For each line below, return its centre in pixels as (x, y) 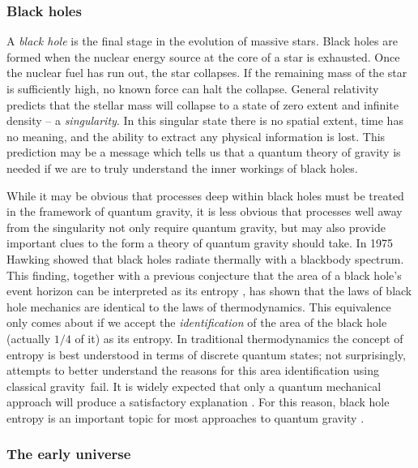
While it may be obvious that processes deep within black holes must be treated (205, 195)
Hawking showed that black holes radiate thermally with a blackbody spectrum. (205, 258)
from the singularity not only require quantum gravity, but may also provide (196, 227)
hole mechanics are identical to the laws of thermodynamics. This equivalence (199, 306)
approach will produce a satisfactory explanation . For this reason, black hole (198, 402)
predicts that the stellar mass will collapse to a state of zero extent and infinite (203, 104)
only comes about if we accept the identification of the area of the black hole (197, 322)
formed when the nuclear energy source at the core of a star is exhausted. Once (203, 56)
